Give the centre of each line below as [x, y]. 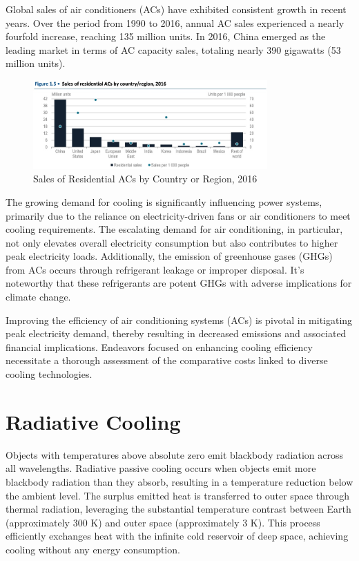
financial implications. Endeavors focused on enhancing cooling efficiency [159, 346]
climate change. [38, 297]
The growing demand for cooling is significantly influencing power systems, [164, 201]
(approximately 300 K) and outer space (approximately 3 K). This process [163, 522]
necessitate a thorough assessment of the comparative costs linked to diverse [167, 360]
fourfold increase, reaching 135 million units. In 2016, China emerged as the [166, 36]
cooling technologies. [49, 374]
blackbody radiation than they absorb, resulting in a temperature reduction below [179, 481]
